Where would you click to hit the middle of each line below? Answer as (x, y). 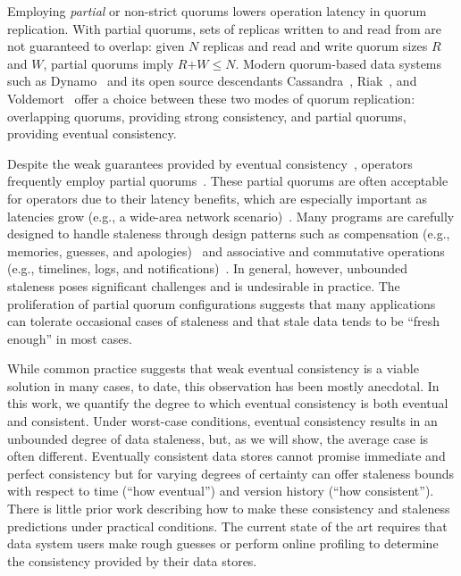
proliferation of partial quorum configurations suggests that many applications (222, 303)
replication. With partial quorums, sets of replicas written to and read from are (224, 28)
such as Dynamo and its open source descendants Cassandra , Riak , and (212, 81)
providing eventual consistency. (92, 134)
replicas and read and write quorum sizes (315, 46)
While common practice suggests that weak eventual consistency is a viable (213, 368)
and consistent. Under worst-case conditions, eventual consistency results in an (222, 421)
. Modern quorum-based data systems (339, 63)
